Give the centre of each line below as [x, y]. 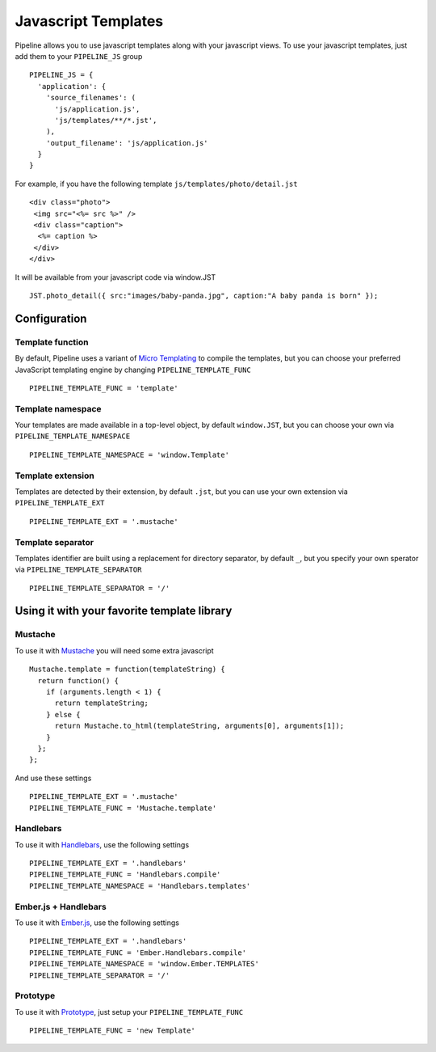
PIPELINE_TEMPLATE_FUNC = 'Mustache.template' [123, 808]
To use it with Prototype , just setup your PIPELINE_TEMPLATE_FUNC [129, 1012]
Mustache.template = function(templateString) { [127, 670]
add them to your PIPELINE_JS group [79, 56]
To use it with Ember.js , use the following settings [97, 923]
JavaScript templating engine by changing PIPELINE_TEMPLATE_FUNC [133, 370]
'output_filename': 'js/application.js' [127, 143]
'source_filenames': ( [91, 98]
